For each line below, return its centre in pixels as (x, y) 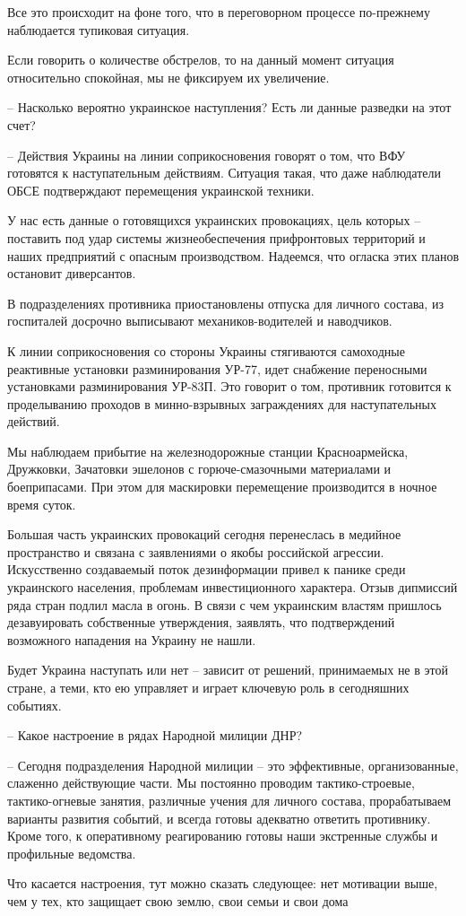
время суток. (42, 504)
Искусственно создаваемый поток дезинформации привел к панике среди (207, 569)
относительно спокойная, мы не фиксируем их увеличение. (168, 77)
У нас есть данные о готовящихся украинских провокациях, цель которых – (214, 220)
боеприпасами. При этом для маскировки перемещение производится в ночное (222, 487)
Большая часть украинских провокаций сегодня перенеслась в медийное (204, 534)
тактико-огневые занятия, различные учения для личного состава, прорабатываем (229, 800)
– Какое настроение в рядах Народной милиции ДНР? (155, 735)
